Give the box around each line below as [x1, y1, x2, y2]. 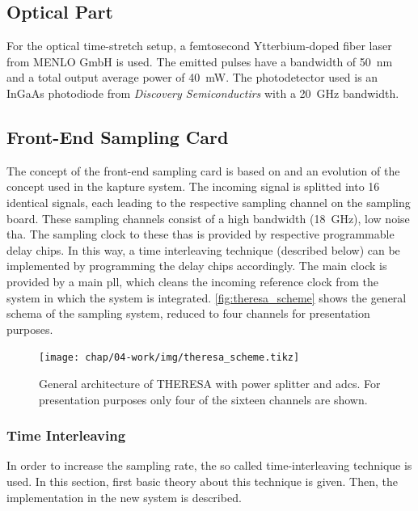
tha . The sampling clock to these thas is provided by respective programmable [6, 226, 395, 243]
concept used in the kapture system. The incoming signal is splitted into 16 [6, 178, 380, 195]
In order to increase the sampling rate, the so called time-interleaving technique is [6, 457, 412, 474]
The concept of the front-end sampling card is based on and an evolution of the [6, 162, 400, 179]
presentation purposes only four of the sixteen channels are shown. [39, 391, 368, 408]
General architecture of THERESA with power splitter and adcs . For [39, 374, 381, 391]
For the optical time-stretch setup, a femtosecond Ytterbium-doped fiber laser [6, 37, 392, 54]
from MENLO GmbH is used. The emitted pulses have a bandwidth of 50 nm [6, 53, 393, 70]
